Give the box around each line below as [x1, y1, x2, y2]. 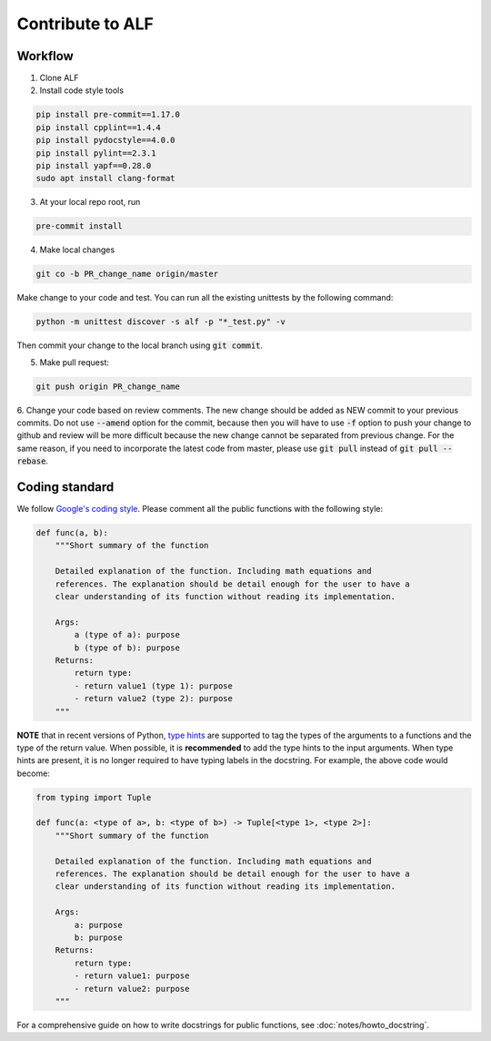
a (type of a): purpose [74, 629, 181, 640]
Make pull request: [39, 356, 109, 368]
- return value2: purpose [74, 984, 190, 994]
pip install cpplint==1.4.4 [35, 122, 161, 132]
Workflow [16, 48, 75, 64]
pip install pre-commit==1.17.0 [35, 109, 181, 120]
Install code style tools [39, 85, 125, 96]
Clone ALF [39, 73, 79, 84]
